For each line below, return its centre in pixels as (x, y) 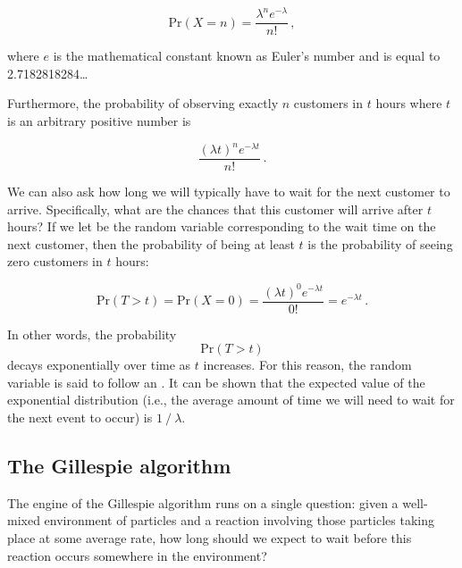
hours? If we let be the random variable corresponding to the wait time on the (222, 226)
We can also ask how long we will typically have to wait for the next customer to (229, 192)
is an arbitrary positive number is (99, 120)
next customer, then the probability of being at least (151, 243)
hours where (409, 103)
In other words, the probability (92, 334)
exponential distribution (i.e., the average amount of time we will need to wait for (231, 400)
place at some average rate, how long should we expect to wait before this (210, 537)
